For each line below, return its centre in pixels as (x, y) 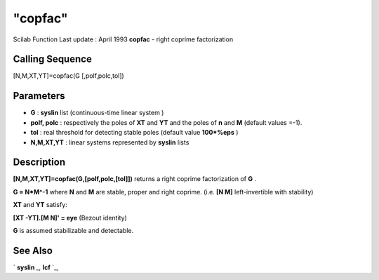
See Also (33, 250)
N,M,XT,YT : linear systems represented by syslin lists (110, 142)
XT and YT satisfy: (40, 205)
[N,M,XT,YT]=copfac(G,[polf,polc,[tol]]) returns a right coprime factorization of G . (134, 179)
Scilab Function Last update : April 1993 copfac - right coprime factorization (123, 39)
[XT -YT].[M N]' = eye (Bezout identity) (70, 218)
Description (39, 162)
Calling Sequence (53, 59)
